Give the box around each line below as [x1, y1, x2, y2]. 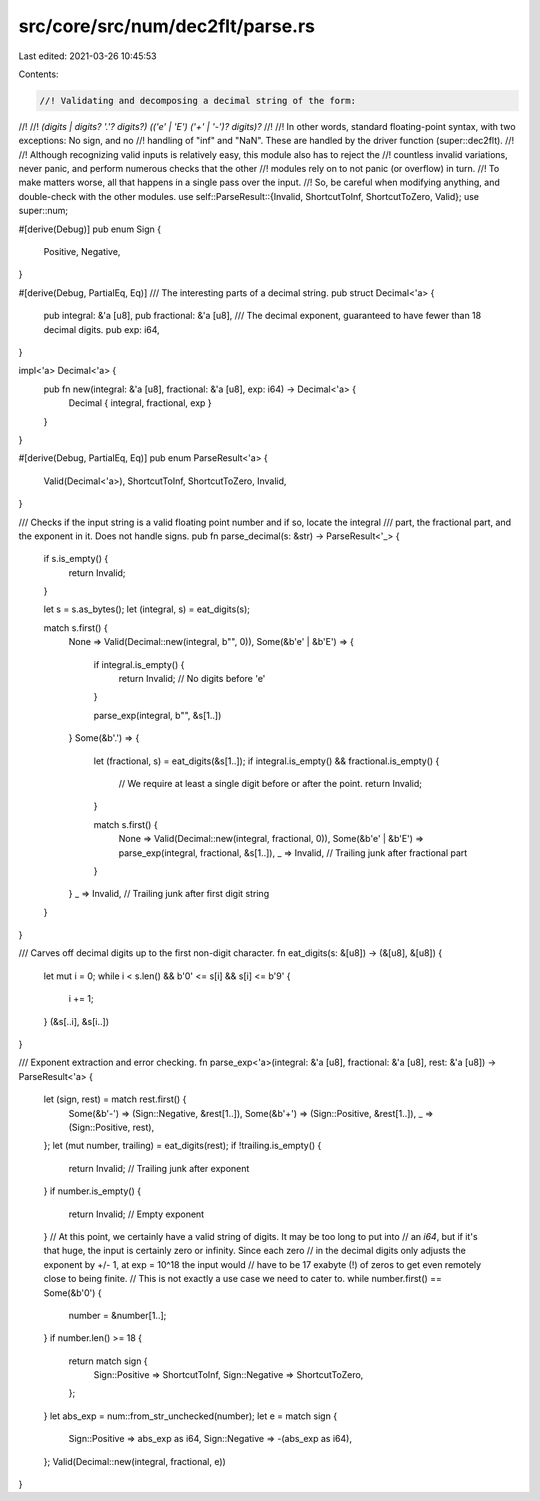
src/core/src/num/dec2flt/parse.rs [18, 15, 315, 37]
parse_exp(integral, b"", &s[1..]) [93, 709, 222, 721]
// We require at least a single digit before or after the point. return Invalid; [118, 777, 422, 789]
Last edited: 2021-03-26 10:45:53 [18, 50, 157, 62]
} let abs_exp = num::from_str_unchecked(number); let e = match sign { [43, 1410, 338, 1422]
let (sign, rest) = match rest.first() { [43, 1093, 187, 1105]
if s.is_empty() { [43, 553, 109, 565]
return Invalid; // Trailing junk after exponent [68, 1162, 250, 1174]
